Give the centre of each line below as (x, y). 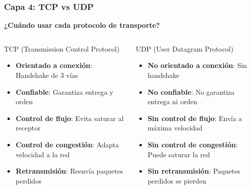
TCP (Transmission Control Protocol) (62, 48)
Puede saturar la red (179, 154)
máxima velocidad (175, 128)
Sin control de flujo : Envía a (195, 118)
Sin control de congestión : (193, 144)
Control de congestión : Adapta (67, 144)
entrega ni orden (172, 101)
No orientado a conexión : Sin (197, 65)
